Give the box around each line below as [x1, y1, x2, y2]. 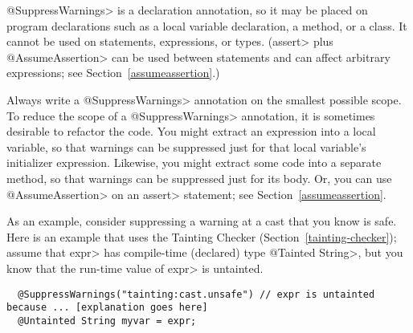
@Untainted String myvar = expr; [18, 315, 197, 327]
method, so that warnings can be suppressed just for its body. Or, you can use [6, 169, 392, 186]
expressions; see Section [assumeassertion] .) [6, 64, 220, 81]
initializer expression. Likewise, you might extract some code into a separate [6, 154, 382, 171]
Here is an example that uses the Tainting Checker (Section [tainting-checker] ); [6, 228, 397, 245]
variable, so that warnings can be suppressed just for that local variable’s [6, 138, 366, 155]
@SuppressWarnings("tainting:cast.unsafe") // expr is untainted [18, 288, 375, 300]
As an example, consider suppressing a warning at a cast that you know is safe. [6, 213, 397, 229]
